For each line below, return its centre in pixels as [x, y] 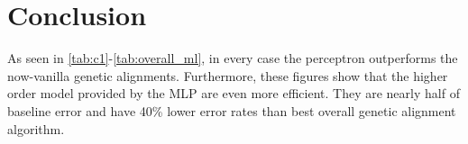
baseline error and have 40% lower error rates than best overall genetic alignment [232, 110]
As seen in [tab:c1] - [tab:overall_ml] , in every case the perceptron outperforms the [233, 58]
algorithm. [36, 128]
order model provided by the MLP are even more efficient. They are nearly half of [234, 93]
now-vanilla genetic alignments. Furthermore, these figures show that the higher [228, 75]
